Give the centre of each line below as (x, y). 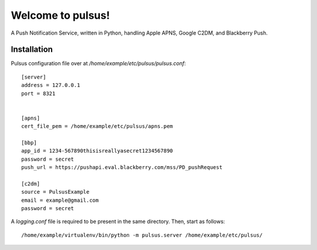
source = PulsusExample (55, 192)
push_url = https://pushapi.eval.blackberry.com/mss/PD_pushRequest (122, 168)
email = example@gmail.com (60, 200)
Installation (32, 50)
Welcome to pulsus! (60, 15)
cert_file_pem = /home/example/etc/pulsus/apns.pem (97, 126)
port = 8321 (38, 93)
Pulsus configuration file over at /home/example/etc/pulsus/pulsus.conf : (98, 63)
